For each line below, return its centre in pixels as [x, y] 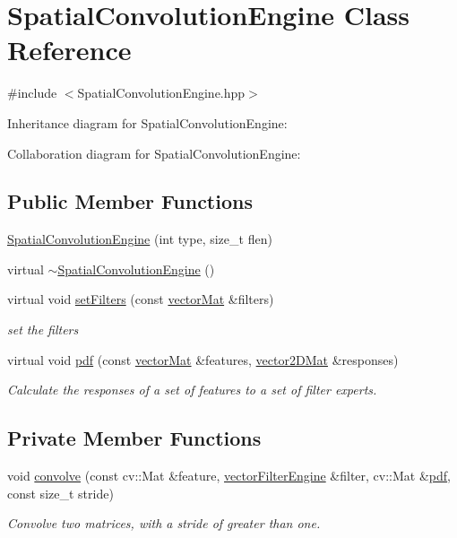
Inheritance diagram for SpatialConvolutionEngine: [147, 122]
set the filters [43, 330]
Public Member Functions [130, 201]
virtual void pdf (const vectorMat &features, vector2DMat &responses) [203, 359]
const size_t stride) [60, 493]
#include [32, 93]
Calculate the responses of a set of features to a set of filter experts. [192, 390]
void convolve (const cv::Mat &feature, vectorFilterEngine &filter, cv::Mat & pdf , [229, 476]
